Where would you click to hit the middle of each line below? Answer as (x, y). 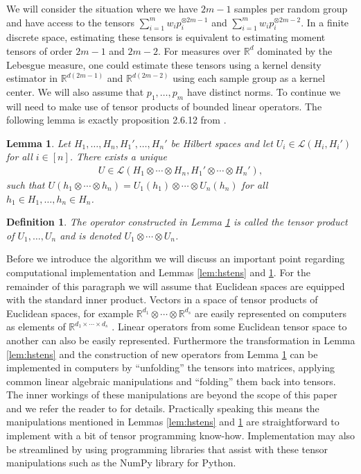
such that (26, 184)
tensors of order (39, 50)
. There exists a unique (118, 156)
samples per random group (291, 8)
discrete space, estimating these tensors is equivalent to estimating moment (166, 37)
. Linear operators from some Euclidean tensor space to (229, 327)
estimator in (32, 78)
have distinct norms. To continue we (264, 91)
